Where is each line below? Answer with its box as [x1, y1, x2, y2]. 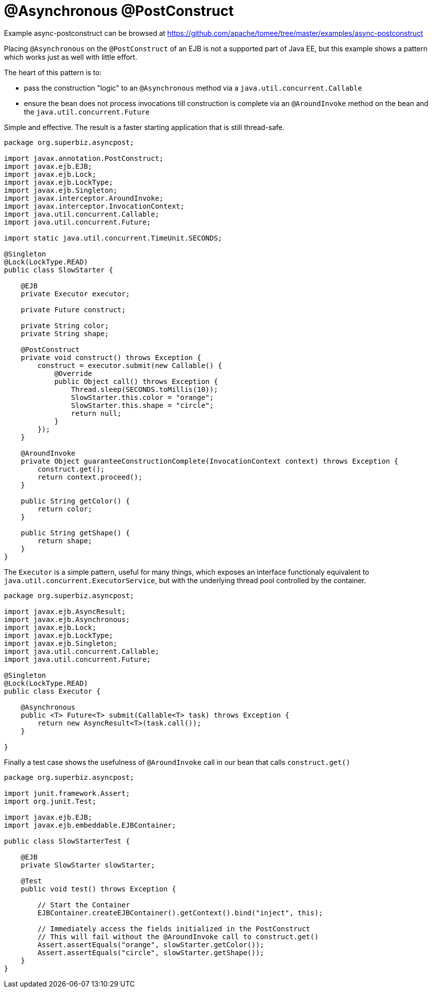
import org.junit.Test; [4, 797, 97, 805]
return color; [37, 504, 93, 513]
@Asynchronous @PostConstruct [4, 2, 234, 19]
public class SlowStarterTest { [4, 837, 130, 845]
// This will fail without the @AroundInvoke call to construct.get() [37, 932, 319, 941]
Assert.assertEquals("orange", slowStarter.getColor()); [37, 940, 264, 949]
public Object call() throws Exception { [54, 377, 218, 385]
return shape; [37, 536, 93, 545]
